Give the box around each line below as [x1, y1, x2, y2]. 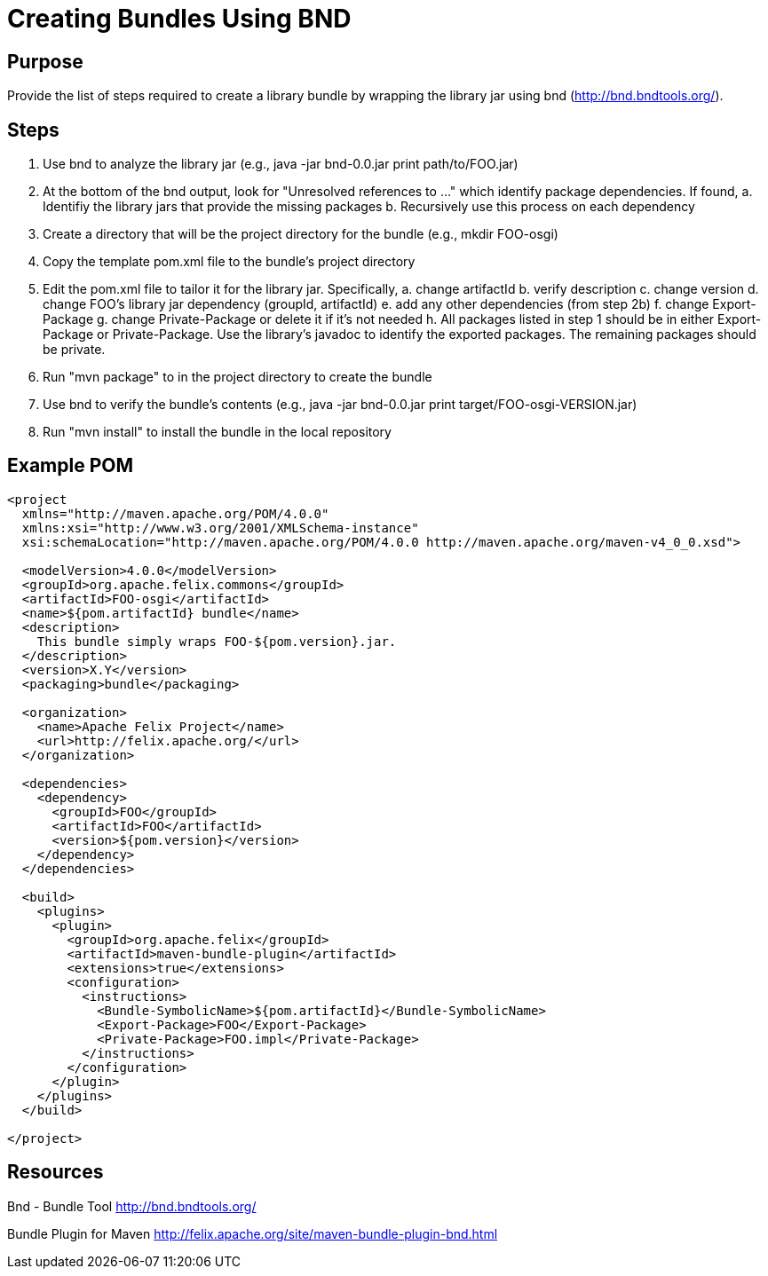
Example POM [7, 454, 134, 477]
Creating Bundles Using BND [7, 4, 352, 34]
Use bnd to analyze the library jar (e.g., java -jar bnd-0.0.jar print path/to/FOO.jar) [43, 156, 519, 172]
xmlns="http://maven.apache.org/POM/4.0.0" [21, 506, 329, 521]
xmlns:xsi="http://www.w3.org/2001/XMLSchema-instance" [21, 520, 419, 535]
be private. [43, 342, 106, 358]
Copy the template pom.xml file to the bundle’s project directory [43, 254, 416, 270]
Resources [7, 1161, 104, 1184]
